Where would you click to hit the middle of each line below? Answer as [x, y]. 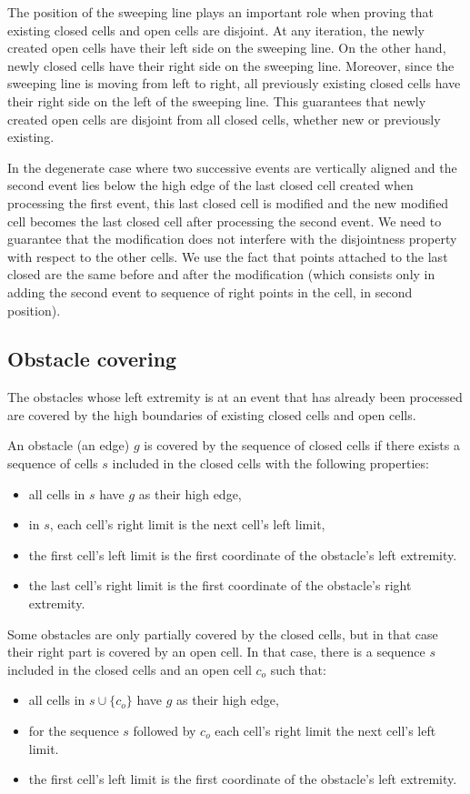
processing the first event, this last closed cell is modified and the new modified [228, 202]
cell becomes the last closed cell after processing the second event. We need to [225, 221]
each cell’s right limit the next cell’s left [325, 731]
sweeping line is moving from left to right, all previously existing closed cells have [234, 83]
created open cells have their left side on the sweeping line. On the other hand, [227, 48]
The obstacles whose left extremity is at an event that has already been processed [235, 397]
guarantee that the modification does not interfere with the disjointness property [232, 239]
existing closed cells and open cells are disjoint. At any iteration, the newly [216, 30]
